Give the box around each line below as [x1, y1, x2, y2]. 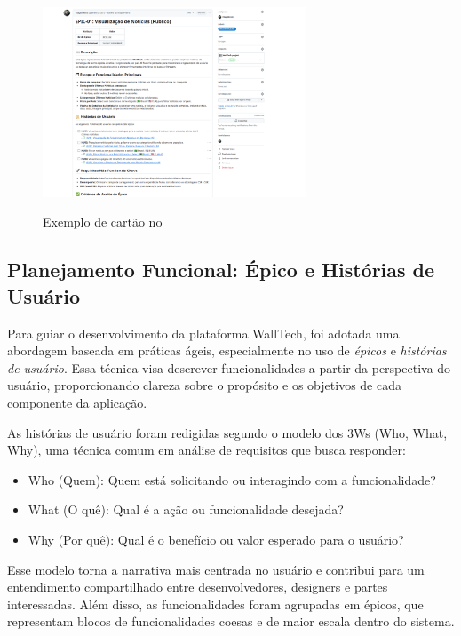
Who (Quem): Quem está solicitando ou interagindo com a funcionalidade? [28, 470, 436, 489]
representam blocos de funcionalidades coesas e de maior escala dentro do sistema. [7, 612, 455, 631]
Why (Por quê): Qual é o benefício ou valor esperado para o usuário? [28, 530, 404, 549]
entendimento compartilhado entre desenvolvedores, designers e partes [7, 577, 388, 596]
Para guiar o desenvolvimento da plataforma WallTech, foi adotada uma [7, 323, 400, 342]
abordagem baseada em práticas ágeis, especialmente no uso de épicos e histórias [7, 341, 447, 360]
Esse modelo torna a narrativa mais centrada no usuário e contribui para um [7, 560, 425, 578]
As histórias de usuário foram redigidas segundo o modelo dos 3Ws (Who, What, [7, 423, 448, 441]
